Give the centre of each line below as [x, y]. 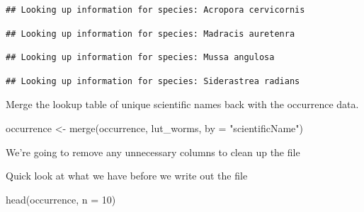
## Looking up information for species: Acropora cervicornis [155, 10]
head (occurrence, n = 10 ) [61, 199]
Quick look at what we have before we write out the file [127, 176]
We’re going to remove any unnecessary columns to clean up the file [153, 152]
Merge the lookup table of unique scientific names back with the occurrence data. [182, 104]
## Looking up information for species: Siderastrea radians [153, 81]
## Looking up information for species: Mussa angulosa [140, 58]
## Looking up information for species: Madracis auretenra [150, 34]
